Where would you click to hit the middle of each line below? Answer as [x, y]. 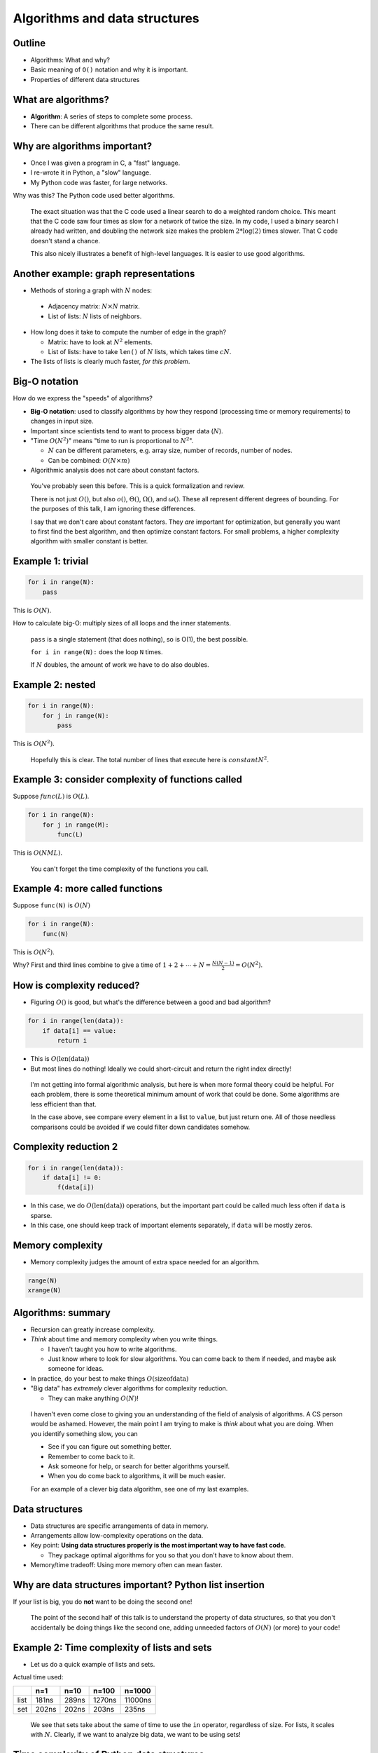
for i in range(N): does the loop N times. [97, 651]
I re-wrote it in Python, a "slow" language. [91, 172]
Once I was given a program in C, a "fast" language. [105, 163]
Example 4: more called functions [88, 889]
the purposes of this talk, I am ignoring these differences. [113, 509]
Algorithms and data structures [106, 18]
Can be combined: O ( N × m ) [89, 460]
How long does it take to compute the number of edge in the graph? [128, 332]
